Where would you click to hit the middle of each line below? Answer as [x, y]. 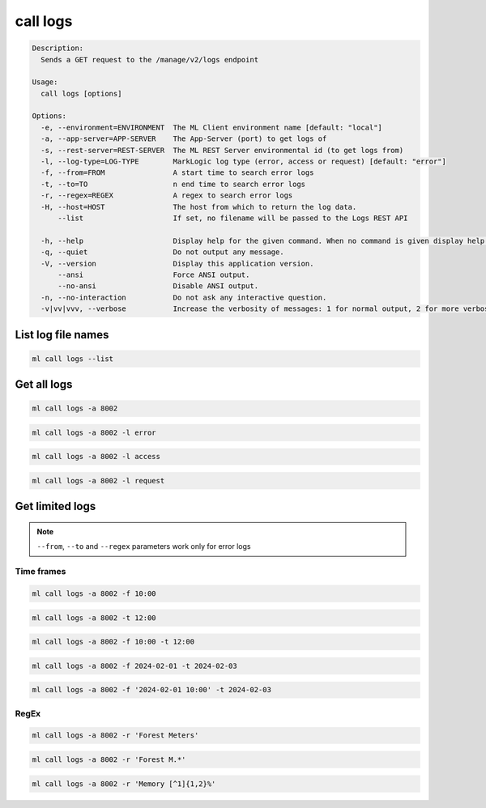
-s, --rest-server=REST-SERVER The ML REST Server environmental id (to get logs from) [222, 150]
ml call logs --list [72, 359]
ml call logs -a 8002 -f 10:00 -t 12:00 [113, 642]
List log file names [62, 335]
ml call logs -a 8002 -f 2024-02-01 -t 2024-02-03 [135, 666]
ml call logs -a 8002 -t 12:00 [94, 618]
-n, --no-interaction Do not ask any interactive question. [184, 297]
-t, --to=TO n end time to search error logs [173, 184]
